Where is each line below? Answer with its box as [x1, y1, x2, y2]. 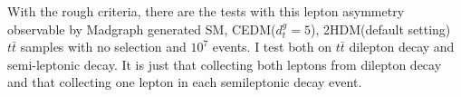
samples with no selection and [20, 37, 187, 56]
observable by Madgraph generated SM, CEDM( [7, 19, 276, 38]
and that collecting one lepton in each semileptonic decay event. [7, 73, 362, 92]
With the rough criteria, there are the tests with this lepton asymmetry [7, 2, 405, 20]
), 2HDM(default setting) [310, 19, 451, 38]
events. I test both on [212, 37, 331, 56]
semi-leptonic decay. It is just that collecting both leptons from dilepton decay [7, 54, 442, 73]
